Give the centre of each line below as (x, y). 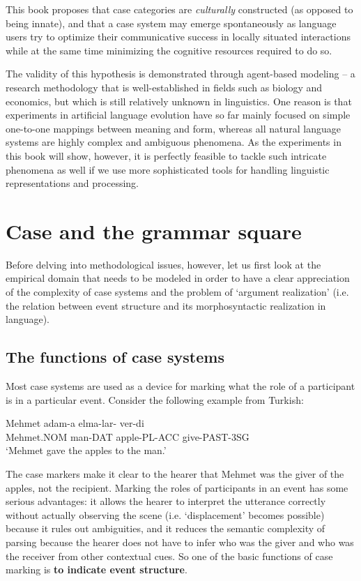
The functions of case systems (115, 357)
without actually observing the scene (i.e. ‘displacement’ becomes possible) (165, 514)
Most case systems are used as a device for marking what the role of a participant (180, 386)
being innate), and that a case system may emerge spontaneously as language (171, 23)
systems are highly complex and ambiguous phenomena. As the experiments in (174, 142)
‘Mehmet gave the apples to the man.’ (86, 450)
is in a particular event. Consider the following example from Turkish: (155, 399)
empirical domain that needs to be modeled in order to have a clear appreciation (178, 278)
